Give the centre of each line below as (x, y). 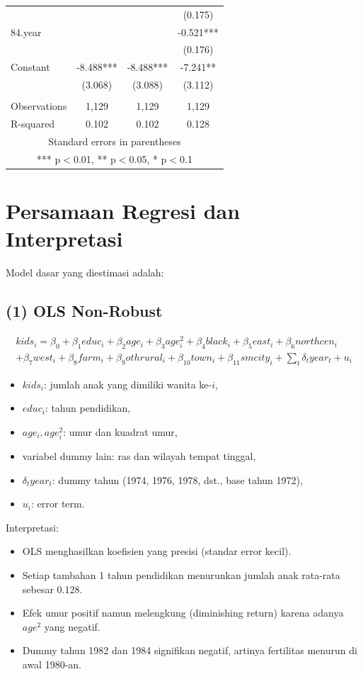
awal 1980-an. (52, 664)
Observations (39, 106)
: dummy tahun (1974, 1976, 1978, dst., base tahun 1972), (177, 479)
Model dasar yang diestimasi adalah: (85, 273)
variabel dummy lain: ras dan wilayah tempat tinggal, (139, 456)
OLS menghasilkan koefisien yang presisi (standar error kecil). (157, 551)
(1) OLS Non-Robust (84, 311)
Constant (30, 67)
